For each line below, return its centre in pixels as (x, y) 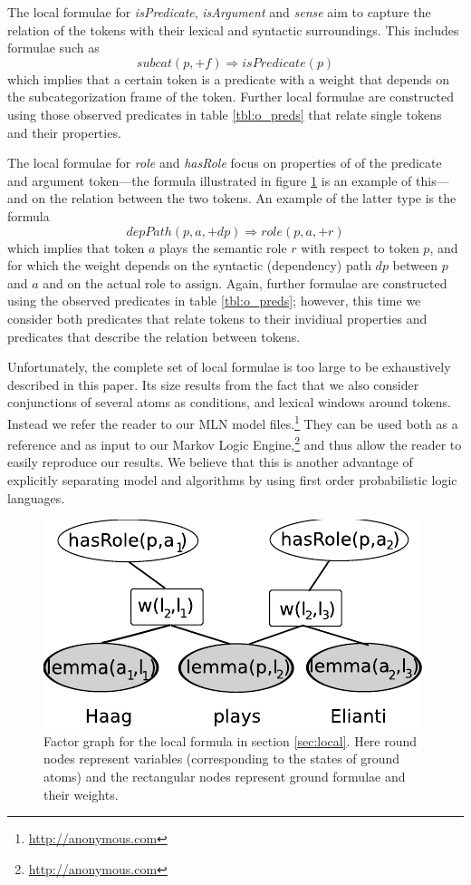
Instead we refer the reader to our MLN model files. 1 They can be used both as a (233, 422)
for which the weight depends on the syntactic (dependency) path (189, 265)
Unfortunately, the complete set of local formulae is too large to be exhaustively (229, 367)
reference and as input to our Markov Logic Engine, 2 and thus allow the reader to (235, 443)
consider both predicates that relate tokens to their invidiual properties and (217, 318)
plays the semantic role (223, 247)
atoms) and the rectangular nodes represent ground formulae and (225, 776)
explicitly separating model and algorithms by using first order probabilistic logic (232, 479)
